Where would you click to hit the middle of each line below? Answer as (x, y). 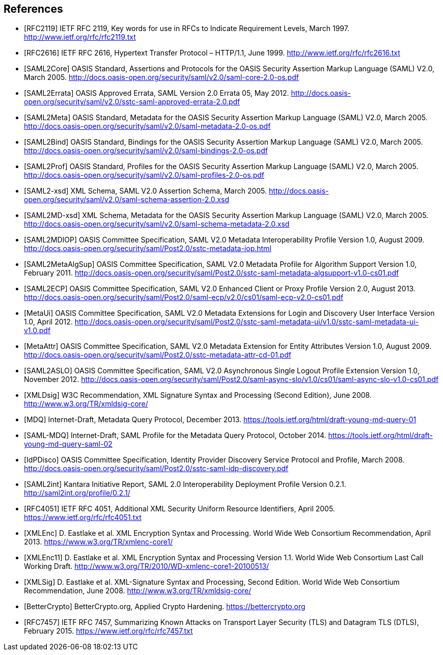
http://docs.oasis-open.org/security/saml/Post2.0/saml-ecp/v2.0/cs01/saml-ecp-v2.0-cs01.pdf (184, 297)
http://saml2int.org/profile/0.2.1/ (77, 493)
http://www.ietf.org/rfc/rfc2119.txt (80, 37)
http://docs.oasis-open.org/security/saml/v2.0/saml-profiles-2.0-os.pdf (144, 175)
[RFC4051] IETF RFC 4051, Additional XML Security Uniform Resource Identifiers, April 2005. (179, 509)
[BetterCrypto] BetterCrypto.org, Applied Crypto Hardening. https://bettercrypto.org (165, 607)
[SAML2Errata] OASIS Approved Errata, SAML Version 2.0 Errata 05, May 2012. (157, 93)
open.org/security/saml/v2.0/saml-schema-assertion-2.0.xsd (127, 200)
